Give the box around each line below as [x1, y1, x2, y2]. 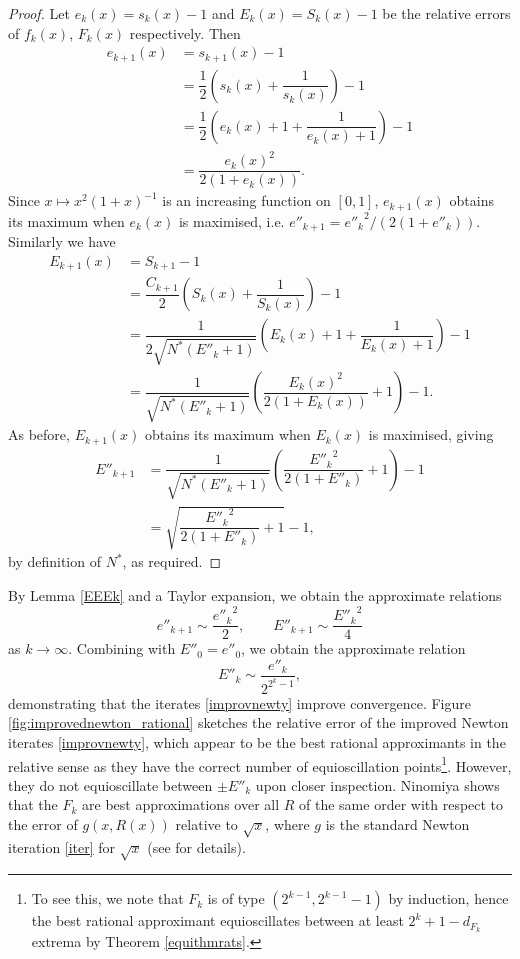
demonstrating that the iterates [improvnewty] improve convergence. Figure [8, 692, 471, 713]
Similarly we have [8, 231, 116, 252]
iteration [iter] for [8, 836, 116, 857]
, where [265, 813, 310, 834]
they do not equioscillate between [8, 774, 213, 795]
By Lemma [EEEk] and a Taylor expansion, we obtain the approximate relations [8, 585, 502, 606]
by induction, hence [388, 888, 509, 909]
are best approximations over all [82, 794, 280, 815]
